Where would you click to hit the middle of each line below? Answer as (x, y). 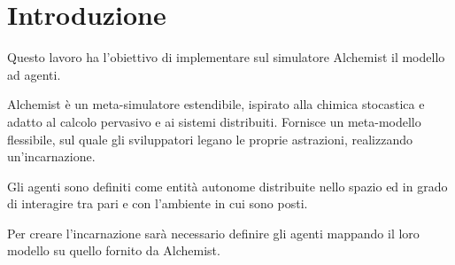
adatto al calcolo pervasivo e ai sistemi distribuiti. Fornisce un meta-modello (214, 121)
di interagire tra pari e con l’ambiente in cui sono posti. (158, 203)
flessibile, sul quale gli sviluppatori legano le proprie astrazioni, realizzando (210, 139)
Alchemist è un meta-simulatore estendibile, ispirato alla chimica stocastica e (216, 104)
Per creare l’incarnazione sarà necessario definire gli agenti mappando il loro (213, 233)
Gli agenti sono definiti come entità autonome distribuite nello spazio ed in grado (227, 186)
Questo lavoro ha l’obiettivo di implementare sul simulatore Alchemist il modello (226, 57)
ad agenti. (34, 74)
